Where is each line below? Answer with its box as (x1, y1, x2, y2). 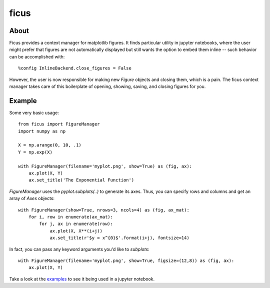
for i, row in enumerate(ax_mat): (28, 214, 113, 219)
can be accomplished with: (9, 53, 65, 59)
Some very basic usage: (9, 109, 59, 115)
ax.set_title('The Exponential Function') (28, 177, 134, 183)
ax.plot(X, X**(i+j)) (49, 228, 102, 233)
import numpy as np (18, 128, 66, 134)
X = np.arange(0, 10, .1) (18, 142, 82, 148)
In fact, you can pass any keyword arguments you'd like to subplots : (9, 246, 149, 252)
